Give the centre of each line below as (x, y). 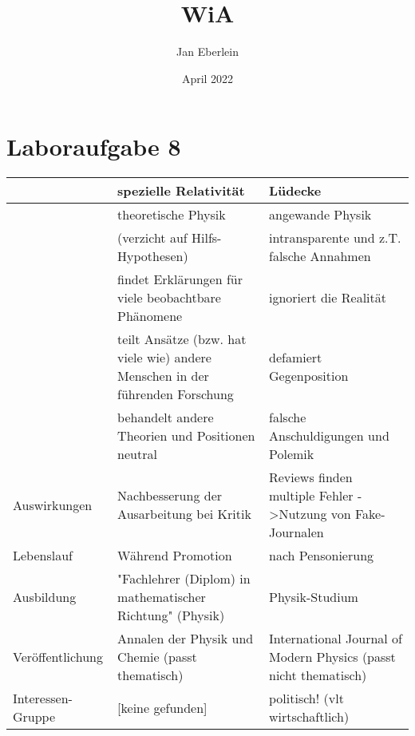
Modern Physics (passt (332, 657)
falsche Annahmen (320, 256)
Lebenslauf (43, 556)
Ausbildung (45, 597)
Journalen (296, 532)
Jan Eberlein (207, 51)
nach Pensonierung (321, 556)
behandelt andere (166, 417)
